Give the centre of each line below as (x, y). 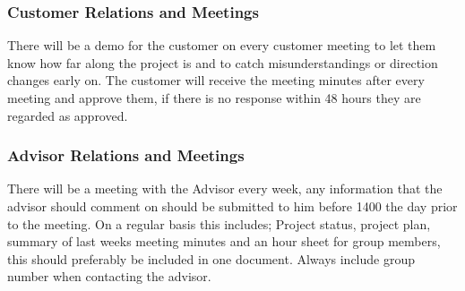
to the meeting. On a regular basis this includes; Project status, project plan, (219, 223)
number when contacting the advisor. (109, 276)
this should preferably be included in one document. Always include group (211, 258)
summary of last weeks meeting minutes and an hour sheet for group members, (224, 241)
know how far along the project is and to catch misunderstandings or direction (223, 62)
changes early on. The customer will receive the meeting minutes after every (216, 80)
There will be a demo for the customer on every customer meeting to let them (222, 45)
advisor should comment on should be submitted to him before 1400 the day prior (232, 206)
